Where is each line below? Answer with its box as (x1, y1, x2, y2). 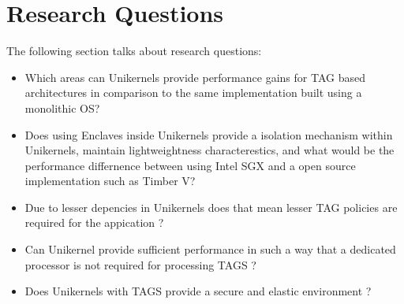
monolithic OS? (24, 99, 100, 116)
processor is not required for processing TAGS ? (24, 256, 256, 272)
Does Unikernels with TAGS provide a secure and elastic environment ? (24, 283, 372, 299)
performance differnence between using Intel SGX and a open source (24, 157, 356, 173)
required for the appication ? (24, 214, 164, 231)
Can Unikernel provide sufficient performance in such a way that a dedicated (24, 241, 396, 258)
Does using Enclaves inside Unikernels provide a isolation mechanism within (24, 126, 393, 143)
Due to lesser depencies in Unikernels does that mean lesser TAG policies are (24, 198, 398, 215)
